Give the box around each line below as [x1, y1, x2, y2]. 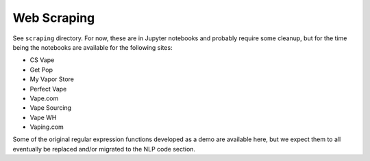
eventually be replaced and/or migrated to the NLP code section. [12, 145, 195, 153]
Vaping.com [29, 123, 64, 131]
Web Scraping [12, 10, 95, 25]
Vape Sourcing [29, 104, 72, 112]
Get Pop [29, 65, 53, 74]
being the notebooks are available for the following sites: [12, 43, 173, 51]
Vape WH [29, 113, 57, 121]
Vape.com [29, 94, 59, 102]
